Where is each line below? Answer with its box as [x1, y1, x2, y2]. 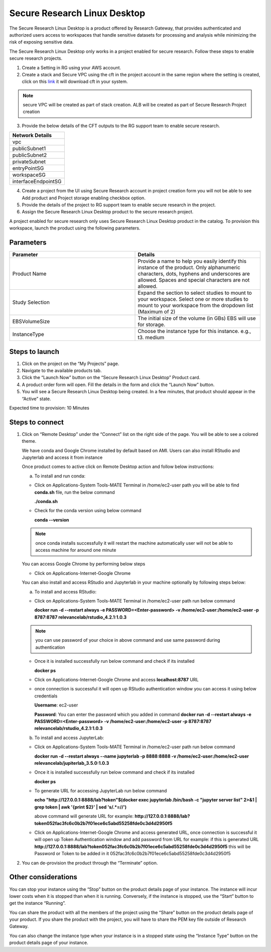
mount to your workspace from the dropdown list [138, 302, 253, 309]
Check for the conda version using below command [34, 508, 142, 514]
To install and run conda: [34, 472, 86, 479]
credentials [34, 693, 58, 699]
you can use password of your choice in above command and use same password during [35, 637, 220, 643]
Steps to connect [9, 418, 64, 426]
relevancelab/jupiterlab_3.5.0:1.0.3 [34, 760, 109, 766]
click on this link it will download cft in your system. [22, 78, 128, 85]
